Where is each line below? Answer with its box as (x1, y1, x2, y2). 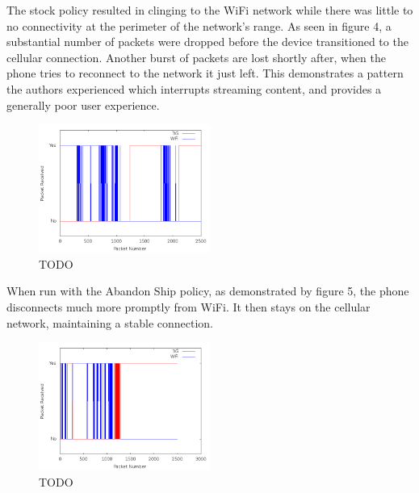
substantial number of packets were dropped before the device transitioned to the (6, 33, 409, 50)
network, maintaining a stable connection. (6, 314, 214, 331)
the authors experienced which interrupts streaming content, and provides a (6, 80, 382, 97)
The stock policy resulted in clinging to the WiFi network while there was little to (6, 2, 413, 18)
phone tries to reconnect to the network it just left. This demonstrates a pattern (6, 65, 404, 81)
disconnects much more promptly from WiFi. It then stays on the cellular (6, 298, 371, 315)
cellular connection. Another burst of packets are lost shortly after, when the (6, 48, 386, 65)
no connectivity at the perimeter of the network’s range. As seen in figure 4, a (6, 17, 392, 34)
